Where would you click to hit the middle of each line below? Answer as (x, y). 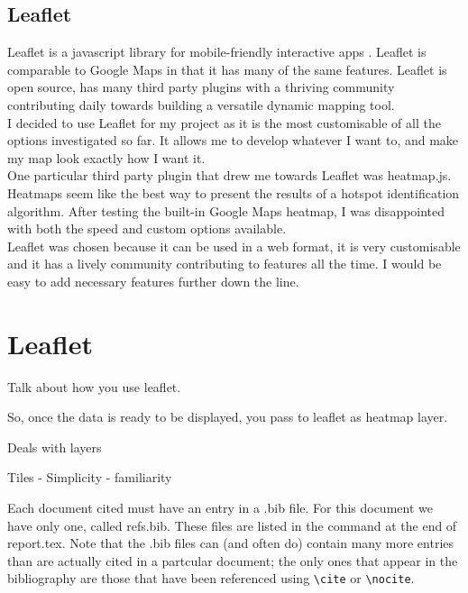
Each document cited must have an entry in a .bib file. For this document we (220, 508)
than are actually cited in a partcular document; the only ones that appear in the (233, 560)
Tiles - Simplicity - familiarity (90, 477)
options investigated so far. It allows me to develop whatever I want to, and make (233, 140)
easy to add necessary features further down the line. (153, 281)
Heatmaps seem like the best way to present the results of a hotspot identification (234, 192)
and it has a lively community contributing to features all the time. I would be (225, 264)
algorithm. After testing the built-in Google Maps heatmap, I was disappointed (226, 210)
